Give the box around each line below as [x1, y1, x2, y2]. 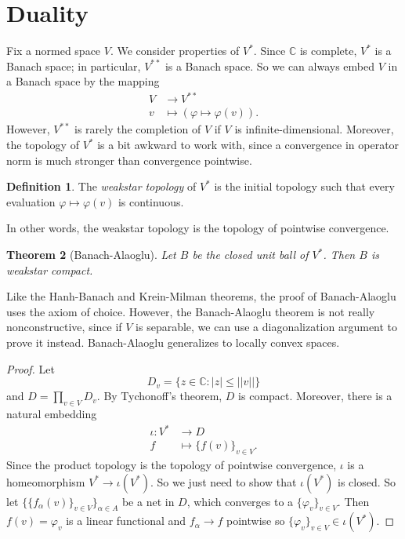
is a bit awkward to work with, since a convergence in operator [97, 137, 400, 153]
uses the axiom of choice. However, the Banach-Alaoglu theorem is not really [6, 303, 375, 319]
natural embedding [6, 405, 97, 421]
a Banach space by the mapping [6, 73, 160, 89]
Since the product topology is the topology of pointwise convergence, [6, 456, 337, 472]
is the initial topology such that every [214, 178, 395, 195]
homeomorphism [6, 473, 85, 490]
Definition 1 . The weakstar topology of [6, 178, 197, 195]
